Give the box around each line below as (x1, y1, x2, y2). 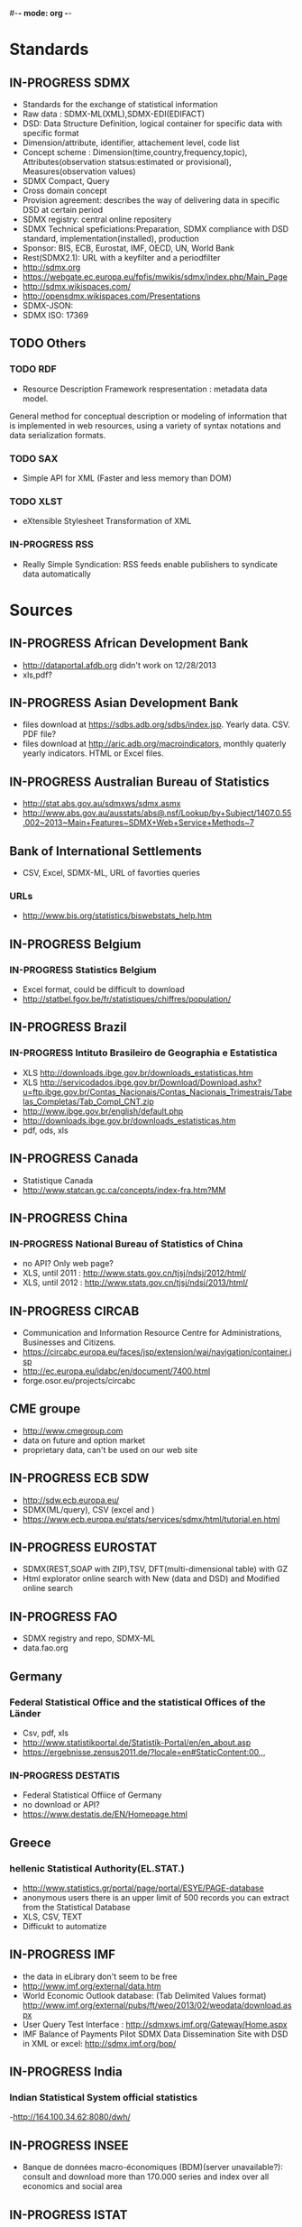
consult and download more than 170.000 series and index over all (22, 2171, 270, 2182)
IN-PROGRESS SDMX (9, 75, 131, 90)
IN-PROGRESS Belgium (9, 936, 142, 952)
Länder (9, 1707, 41, 1719)
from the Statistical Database (22, 1901, 131, 1912)
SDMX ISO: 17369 (22, 310, 88, 320)
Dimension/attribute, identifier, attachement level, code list (22, 137, 241, 148)
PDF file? (22, 729, 57, 740)
